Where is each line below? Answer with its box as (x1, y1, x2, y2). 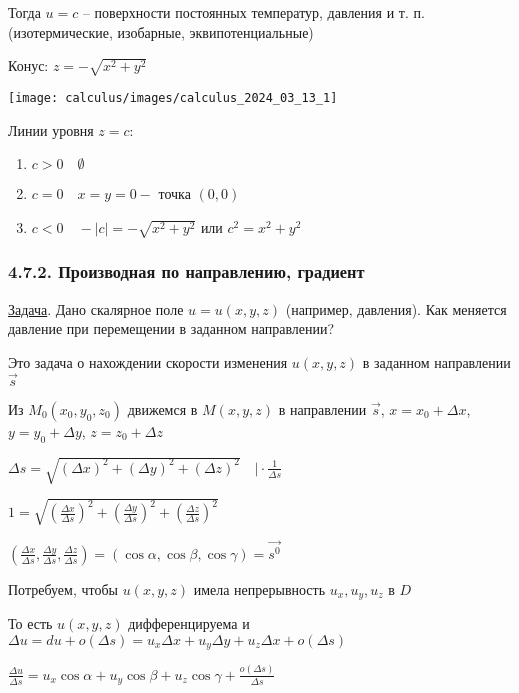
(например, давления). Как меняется (285, 298, 507, 319)
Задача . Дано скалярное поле (8, 298, 184, 319)
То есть (8, 613, 53, 634)
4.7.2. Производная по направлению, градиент (8, 259, 365, 284)
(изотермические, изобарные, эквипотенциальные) (8, 21, 314, 42)
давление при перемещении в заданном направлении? (8, 318, 335, 339)
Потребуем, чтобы (8, 578, 118, 599)
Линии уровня (8, 119, 94, 140)
